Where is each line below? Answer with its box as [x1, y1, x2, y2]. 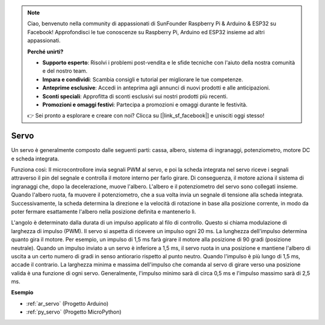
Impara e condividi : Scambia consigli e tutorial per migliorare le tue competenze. [42, 76, 243, 83]
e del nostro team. [42, 67, 88, 74]
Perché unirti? [27, 48, 64, 55]
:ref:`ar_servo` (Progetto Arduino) [26, 300, 109, 307]
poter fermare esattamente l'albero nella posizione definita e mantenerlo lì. [11, 208, 196, 215]
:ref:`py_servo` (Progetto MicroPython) [26, 308, 122, 315]
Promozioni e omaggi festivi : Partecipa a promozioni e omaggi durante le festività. [42, 101, 248, 108]
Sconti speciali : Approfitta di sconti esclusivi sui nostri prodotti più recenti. [42, 93, 228, 100]
